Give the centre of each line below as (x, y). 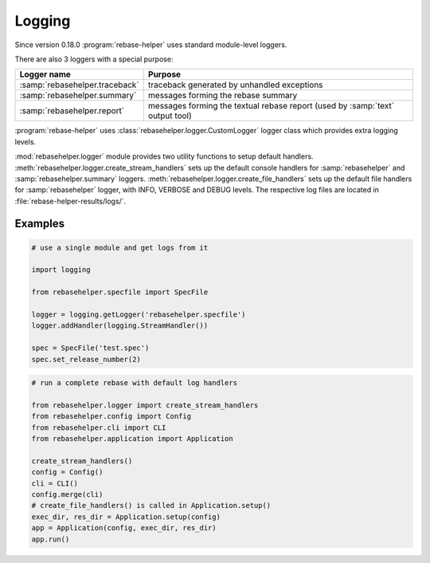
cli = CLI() (55, 483)
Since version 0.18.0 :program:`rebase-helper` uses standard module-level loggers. (151, 45)
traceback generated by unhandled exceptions (235, 85)
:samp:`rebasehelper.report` (72, 111)
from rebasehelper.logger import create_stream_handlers (145, 405)
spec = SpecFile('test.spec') (90, 348)
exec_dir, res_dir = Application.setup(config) (126, 517)
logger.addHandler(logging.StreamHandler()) (120, 326)
